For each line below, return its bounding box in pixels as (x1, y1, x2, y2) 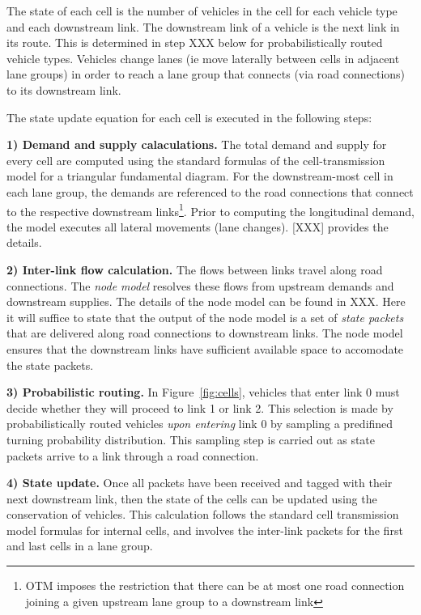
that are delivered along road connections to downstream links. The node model (6, 324, 403, 341)
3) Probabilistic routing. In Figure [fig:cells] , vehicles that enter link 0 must (6, 384, 400, 401)
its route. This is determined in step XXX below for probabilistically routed (6, 34, 383, 51)
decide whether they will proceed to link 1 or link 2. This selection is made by (6, 399, 393, 416)
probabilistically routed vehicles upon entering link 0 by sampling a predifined (6, 415, 393, 432)
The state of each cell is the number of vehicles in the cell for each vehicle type (6, 2, 398, 19)
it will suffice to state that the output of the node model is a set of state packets (6, 308, 404, 325)
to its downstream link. (6, 81, 121, 98)
